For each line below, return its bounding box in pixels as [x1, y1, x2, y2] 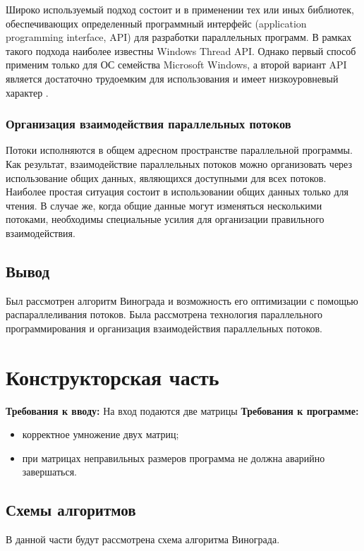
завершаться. [22, 464, 77, 479]
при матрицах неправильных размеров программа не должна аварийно [22, 450, 325, 465]
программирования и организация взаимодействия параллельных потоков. [6, 320, 322, 335]
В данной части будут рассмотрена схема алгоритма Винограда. [6, 532, 280, 547]
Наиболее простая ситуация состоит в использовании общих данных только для [6, 184, 348, 199]
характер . [6, 85, 49, 99]
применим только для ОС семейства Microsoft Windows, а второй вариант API [6, 57, 347, 72]
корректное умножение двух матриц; [22, 427, 179, 442]
